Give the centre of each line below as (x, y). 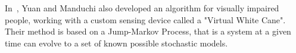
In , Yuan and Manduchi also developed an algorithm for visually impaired (142, 8)
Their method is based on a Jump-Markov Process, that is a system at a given (148, 31)
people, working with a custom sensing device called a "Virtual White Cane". (145, 19)
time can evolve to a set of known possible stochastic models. (116, 43)
